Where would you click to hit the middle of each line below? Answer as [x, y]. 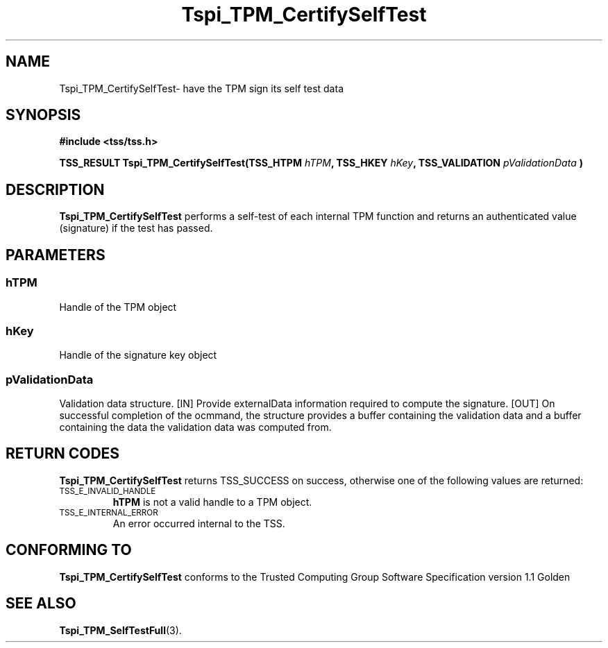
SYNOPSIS [43, 115]
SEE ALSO [41, 604]
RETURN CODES [63, 454]
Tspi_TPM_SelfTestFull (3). [120, 630]
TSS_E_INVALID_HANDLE [108, 491]
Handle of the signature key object [138, 355]
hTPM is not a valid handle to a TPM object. [212, 502]
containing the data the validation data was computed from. [195, 427]
